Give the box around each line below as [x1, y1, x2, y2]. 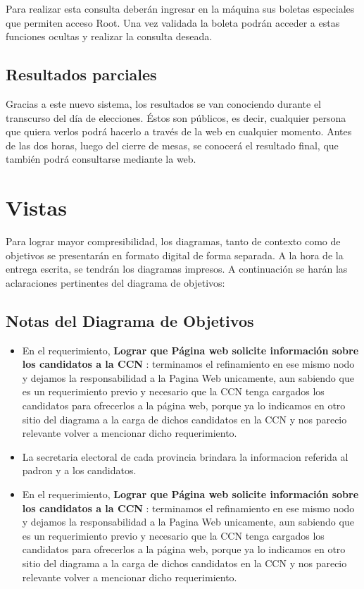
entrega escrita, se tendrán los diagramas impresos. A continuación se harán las [6, 261, 348, 276]
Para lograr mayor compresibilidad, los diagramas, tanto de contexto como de [6, 234, 341, 249]
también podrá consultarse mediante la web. [6, 151, 196, 166]
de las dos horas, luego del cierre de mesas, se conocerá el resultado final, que [6, 137, 339, 152]
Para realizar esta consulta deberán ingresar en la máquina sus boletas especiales [6, 1, 355, 15]
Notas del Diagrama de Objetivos [6, 309, 254, 331]
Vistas [6, 193, 67, 222]
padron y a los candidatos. [22, 463, 137, 478]
